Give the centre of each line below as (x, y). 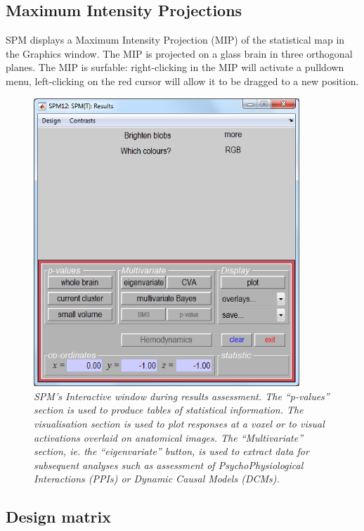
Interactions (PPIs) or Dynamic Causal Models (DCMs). (157, 479)
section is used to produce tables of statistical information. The (169, 410)
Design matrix (59, 517)
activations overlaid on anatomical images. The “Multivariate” (169, 437)
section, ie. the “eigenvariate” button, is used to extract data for (171, 451)
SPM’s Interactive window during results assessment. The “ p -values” (182, 396)
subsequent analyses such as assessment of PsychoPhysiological (169, 465)
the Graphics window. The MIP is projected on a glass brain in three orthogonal (179, 53)
